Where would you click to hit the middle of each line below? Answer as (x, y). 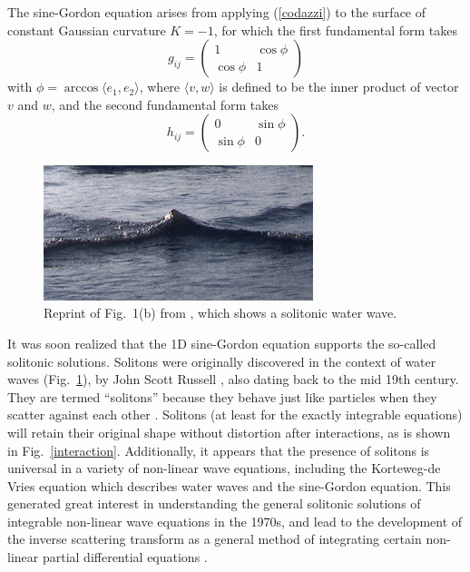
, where (160, 87)
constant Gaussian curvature (87, 30)
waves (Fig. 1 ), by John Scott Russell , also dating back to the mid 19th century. (233, 379)
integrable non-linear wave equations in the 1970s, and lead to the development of (235, 521)
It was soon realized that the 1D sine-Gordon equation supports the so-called (222, 343)
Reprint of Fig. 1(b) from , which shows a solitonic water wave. (220, 313)
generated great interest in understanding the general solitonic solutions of (214, 503)
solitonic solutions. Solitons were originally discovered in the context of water (222, 361)
